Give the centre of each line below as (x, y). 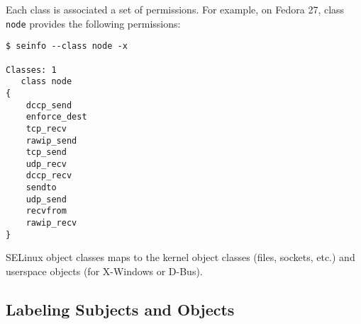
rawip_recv (51, 223)
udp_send (46, 199)
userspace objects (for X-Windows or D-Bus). (104, 271)
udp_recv (46, 164)
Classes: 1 (31, 70)
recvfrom (46, 211)
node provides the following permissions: (93, 23)
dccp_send (49, 105)
